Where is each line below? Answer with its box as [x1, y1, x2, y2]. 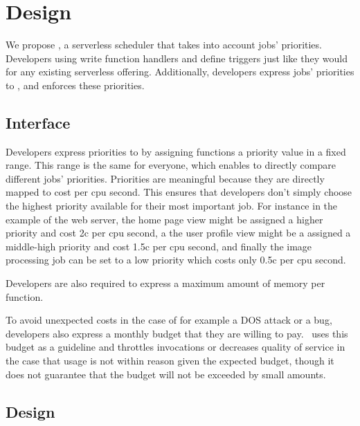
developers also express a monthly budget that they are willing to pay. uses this [6, 326, 348, 340]
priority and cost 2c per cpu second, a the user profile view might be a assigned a [6, 225, 351, 240]
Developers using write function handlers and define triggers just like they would [6, 50, 348, 65]
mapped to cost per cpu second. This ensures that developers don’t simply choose [6, 185, 352, 199]
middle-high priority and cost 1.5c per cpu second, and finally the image [6, 239, 312, 253]
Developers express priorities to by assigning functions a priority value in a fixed [6, 144, 346, 158]
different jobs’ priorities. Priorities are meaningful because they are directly [6, 171, 325, 185]
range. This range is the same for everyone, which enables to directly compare [6, 158, 336, 172]
